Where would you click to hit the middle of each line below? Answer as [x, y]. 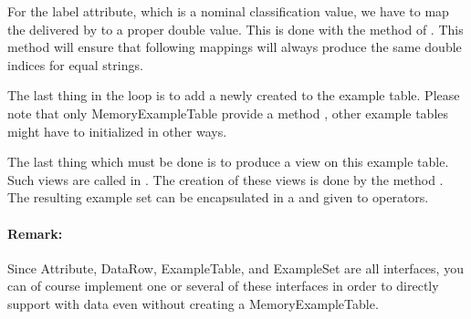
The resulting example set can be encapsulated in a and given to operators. [218, 197]
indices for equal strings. [75, 64]
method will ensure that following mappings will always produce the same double [235, 47]
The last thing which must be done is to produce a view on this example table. [228, 162]
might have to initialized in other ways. [117, 131]
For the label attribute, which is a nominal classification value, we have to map [228, 11]
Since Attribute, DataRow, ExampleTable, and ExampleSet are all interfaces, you [235, 268]
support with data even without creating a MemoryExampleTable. [193, 303]
